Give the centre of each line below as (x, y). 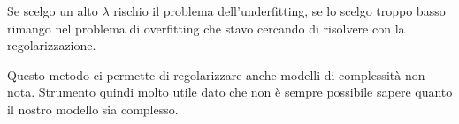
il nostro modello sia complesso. (93, 109)
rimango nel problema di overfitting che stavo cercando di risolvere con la (206, 28)
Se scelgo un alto (53, 11)
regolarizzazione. (52, 45)
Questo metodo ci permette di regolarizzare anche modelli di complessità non (216, 74)
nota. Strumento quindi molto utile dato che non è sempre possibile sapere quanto (230, 92)
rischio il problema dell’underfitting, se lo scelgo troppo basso (279, 11)
